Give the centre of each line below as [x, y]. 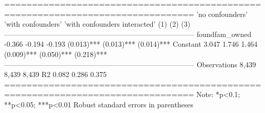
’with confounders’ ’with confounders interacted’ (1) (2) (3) [97, 24]
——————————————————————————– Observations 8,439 [130, 64]
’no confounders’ [222, 14]
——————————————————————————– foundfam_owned [128, 34]
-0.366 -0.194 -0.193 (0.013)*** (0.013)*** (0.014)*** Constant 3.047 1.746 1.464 [131, 44]
